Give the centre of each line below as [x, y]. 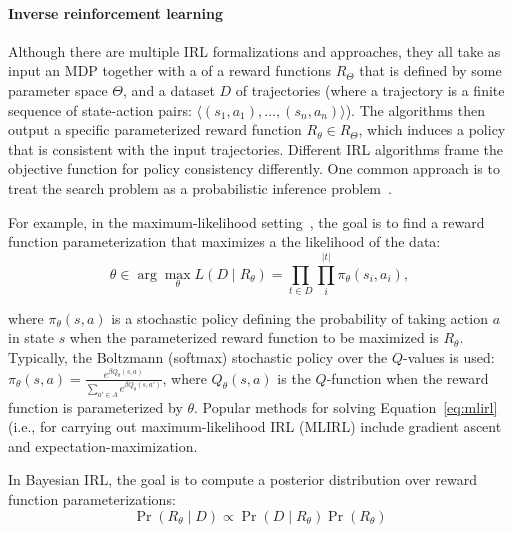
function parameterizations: [92, 498]
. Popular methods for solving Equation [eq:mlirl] [346, 406]
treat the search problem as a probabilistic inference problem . [200, 187]
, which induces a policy [432, 129]
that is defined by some [430, 70]
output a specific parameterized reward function [155, 129]
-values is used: [448, 357]
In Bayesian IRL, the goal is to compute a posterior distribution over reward [242, 479]
